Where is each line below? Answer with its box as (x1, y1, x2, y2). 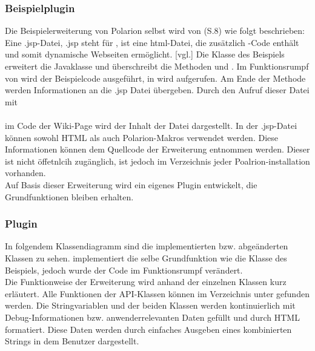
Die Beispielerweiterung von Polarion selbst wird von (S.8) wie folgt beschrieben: (5, 24, 305, 37)
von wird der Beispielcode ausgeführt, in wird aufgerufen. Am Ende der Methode (5, 71, 306, 84)
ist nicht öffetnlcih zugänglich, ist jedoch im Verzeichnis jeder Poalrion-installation (5, 154, 310, 167)
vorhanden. (5, 166, 46, 179)
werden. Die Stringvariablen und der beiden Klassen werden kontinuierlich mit (5, 299, 296, 312)
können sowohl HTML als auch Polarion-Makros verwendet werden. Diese (5, 131, 278, 143)
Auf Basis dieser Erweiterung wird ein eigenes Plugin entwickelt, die (5, 178, 257, 191)
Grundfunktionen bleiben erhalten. (5, 190, 134, 203)
